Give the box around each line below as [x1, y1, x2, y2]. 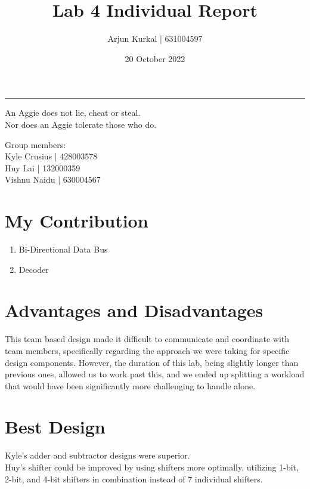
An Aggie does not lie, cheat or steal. [5, 106, 141, 119]
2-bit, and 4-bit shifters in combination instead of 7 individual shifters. [5, 472, 263, 485]
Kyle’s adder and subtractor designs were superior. [5, 449, 190, 462]
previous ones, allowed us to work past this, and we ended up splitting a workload [5, 368, 305, 380]
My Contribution [5, 208, 148, 233]
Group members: [5, 138, 66, 150]
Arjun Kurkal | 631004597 [107, 32, 203, 45]
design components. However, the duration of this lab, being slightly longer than [5, 356, 299, 368]
